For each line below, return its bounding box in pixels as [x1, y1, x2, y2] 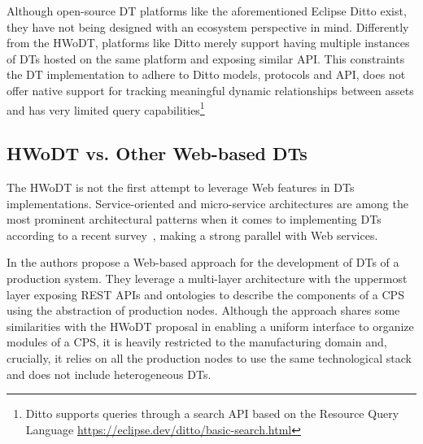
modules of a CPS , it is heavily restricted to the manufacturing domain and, [7, 333, 387, 350]
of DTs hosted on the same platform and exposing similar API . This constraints [7, 50, 405, 67]
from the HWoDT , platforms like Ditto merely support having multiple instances [7, 34, 410, 51]
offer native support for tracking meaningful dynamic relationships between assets [7, 81, 414, 98]
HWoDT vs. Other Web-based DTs [7, 141, 307, 166]
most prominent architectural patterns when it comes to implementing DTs [7, 211, 382, 228]
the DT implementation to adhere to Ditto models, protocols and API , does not [7, 66, 406, 83]
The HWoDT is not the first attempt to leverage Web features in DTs [7, 179, 355, 196]
